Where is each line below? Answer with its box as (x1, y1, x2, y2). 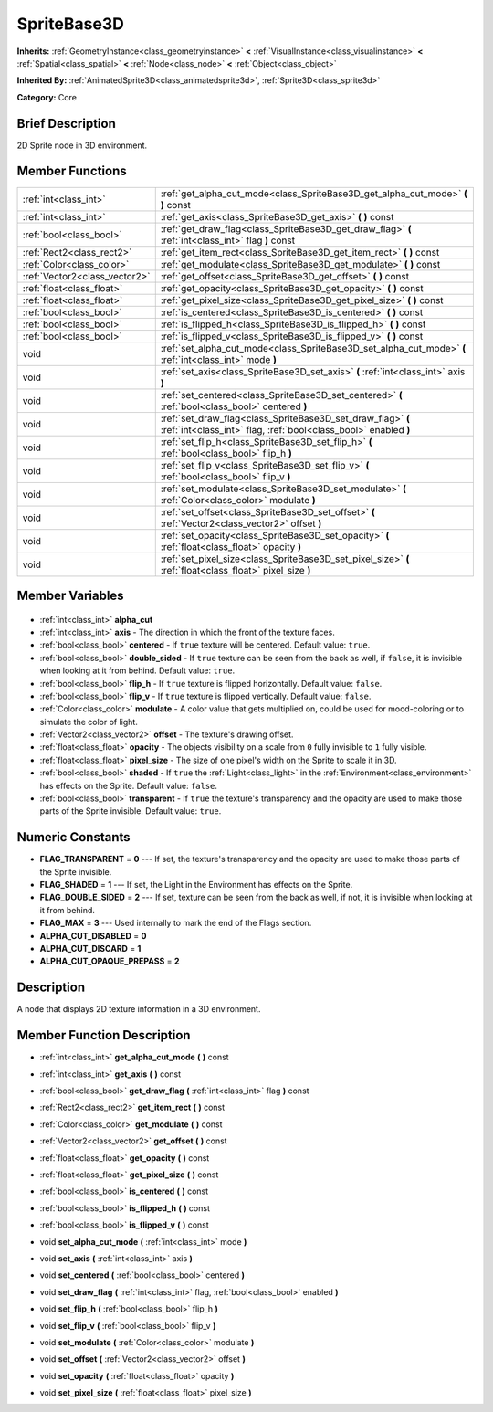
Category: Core (16, 91, 78, 102)
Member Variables (16, 587, 124, 603)
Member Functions (16, 163, 127, 179)
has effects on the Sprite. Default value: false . (39, 780, 218, 791)
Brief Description (16, 115, 116, 132)
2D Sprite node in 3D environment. (16, 140, 148, 151)
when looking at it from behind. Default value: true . (39, 665, 236, 676)
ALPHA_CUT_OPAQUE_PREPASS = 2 (39, 955, 180, 967)
